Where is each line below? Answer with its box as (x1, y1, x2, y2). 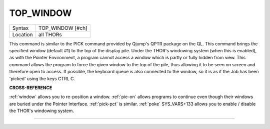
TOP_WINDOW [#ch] (38, 24, 87, 31)
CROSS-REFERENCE (9, 85, 52, 91)
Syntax (12, 24, 29, 31)
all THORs (38, 31, 62, 38)
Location (12, 31, 33, 38)
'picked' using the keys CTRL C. (9, 75, 75, 82)
